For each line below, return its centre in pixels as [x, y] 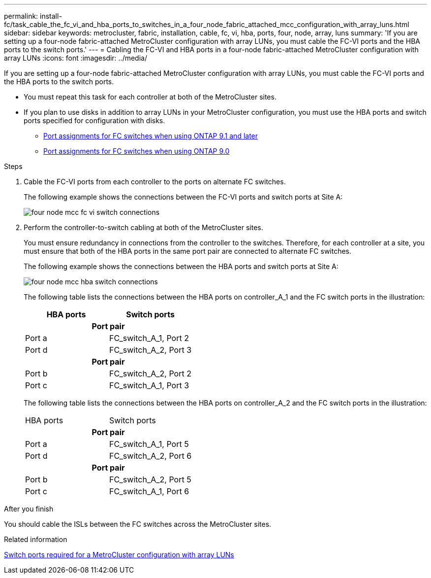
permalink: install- [33, 16]
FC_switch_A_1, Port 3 [149, 385]
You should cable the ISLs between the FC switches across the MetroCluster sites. [138, 524]
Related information [36, 539]
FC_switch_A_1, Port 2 [149, 338]
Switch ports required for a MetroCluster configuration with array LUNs [119, 555]
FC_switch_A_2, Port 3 [151, 350]
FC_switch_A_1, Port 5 [149, 444]
